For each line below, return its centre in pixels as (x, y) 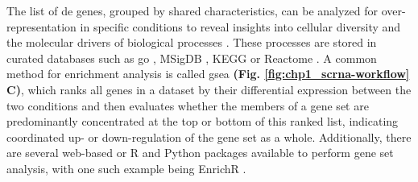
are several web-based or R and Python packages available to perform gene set (200, 153)
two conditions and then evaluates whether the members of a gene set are (188, 105)
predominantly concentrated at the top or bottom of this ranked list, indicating (203, 121)
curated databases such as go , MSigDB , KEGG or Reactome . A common (192, 58)
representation (41, 26)
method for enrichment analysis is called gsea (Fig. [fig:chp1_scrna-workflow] (208, 74)
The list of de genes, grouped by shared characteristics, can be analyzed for (192, 10)
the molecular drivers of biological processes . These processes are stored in (192, 42)
